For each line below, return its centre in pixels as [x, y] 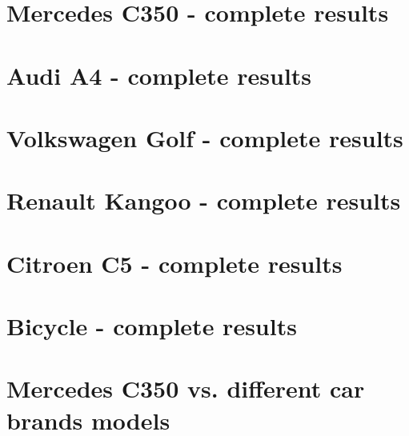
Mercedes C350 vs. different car [186, 388]
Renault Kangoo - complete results [204, 200]
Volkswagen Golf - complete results [205, 137]
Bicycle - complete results [152, 326]
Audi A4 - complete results [159, 75]
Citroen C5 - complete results [174, 263]
